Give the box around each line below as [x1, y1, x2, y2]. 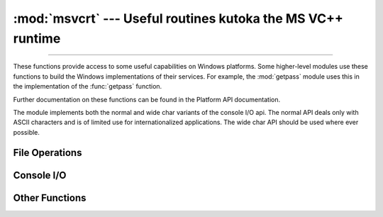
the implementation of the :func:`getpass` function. [13, 82, 162, 91]
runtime [13, 30, 61, 46]
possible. [13, 128, 40, 136]
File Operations [13, 146, 82, 159]
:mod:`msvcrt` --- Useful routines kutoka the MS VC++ [13, 11, 344, 26]
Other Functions [13, 191, 87, 204]
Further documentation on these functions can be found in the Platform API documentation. [13, 95, 280, 104]
